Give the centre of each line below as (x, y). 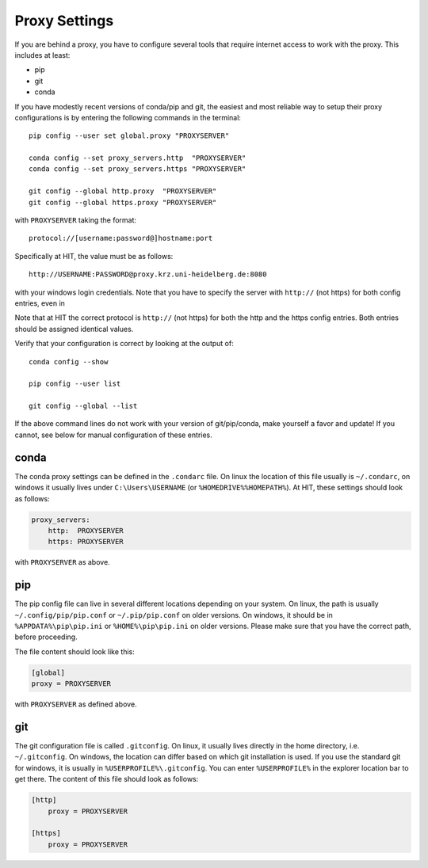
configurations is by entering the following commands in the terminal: (128, 117)
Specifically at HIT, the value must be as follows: (94, 256)
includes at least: (42, 55)
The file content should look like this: (75, 651)
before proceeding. (46, 637)
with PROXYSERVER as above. (62, 562)
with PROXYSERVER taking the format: (76, 220)
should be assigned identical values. (74, 329)
